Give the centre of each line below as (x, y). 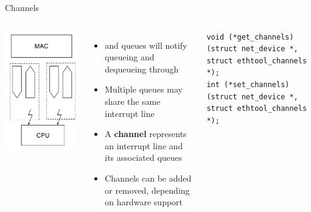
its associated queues (144, 157)
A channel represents (146, 134)
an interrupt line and (144, 145)
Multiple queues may (144, 89)
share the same (133, 101)
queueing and (130, 57)
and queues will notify (146, 45)
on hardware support (144, 202)
